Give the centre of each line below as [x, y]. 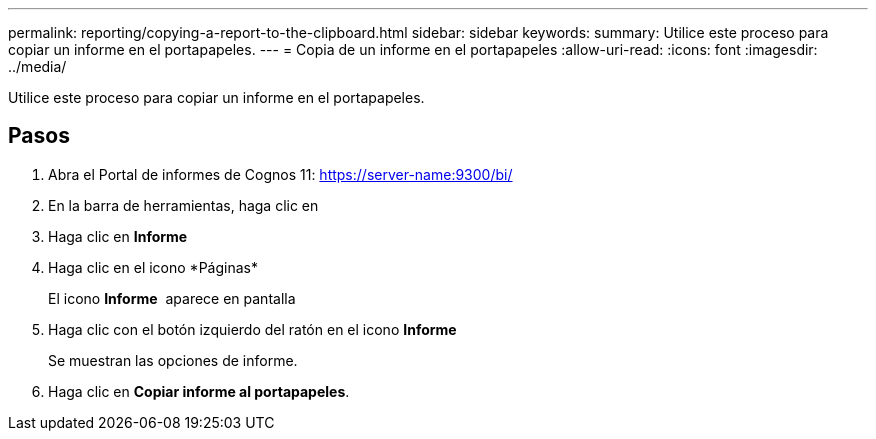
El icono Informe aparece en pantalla [172, 298]
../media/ [37, 66]
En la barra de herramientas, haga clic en [183, 205]
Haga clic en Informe [118, 236]
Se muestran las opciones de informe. [173, 360]
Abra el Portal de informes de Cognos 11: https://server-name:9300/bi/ [280, 174]
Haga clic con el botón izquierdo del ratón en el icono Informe [252, 329]
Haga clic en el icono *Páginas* [153, 267]
